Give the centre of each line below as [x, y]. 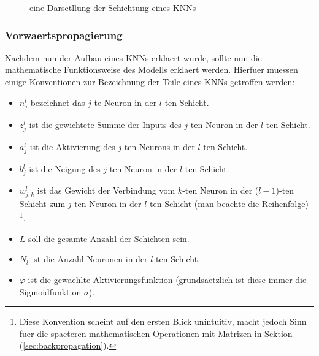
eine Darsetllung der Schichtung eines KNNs [113, 7]
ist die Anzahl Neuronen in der [90, 259]
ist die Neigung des [65, 169]
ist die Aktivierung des [72, 146]
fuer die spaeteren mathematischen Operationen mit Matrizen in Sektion [156, 333]
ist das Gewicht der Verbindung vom [106, 190]
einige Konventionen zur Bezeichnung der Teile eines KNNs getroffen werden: [150, 81]
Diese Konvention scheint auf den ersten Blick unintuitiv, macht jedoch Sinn [163, 321]
